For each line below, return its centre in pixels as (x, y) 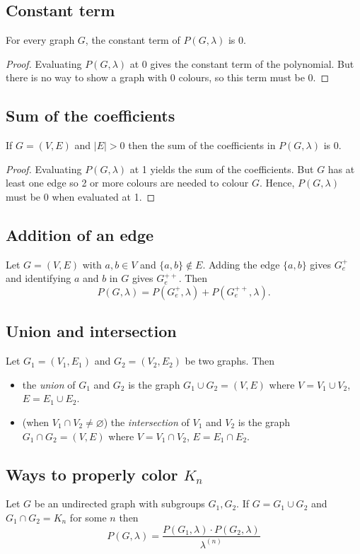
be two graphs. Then (230, 361)
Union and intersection (91, 331)
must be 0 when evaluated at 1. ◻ (81, 196)
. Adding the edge (241, 264)
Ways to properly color (92, 474)
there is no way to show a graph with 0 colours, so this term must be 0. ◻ (168, 77)
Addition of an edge (80, 234)
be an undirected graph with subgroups (120, 503)
